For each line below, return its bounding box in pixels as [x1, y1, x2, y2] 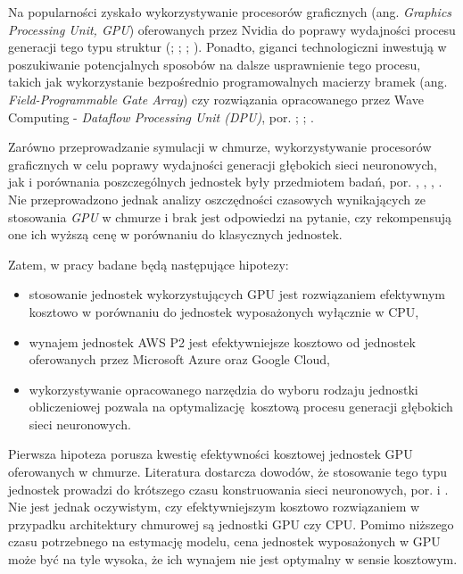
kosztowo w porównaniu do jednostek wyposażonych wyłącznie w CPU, [29, 302, 419, 320]
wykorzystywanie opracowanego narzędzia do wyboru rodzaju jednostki [29, 379, 418, 398]
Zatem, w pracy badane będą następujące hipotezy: [8, 254, 289, 273]
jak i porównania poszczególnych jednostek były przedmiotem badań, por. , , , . [8, 172, 442, 191]
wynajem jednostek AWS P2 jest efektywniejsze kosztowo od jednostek [29, 332, 416, 351]
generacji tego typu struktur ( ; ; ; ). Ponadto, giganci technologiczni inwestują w [8, 37, 447, 56]
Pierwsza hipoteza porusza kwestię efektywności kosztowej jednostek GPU [8, 445, 413, 463]
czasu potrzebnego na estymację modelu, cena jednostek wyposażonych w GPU [8, 532, 441, 551]
